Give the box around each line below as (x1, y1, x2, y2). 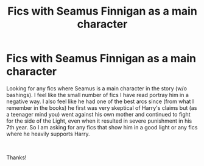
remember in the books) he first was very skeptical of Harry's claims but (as (6, 104, 197, 111)
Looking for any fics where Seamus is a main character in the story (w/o (6, 84, 188, 92)
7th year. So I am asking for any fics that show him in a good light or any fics (6, 123, 198, 131)
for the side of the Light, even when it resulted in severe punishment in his (6, 117, 192, 125)
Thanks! (6, 154, 27, 161)
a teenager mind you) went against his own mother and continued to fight (6, 110, 191, 118)
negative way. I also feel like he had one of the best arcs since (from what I (6, 98, 194, 105)
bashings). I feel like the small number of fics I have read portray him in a (6, 91, 189, 98)
